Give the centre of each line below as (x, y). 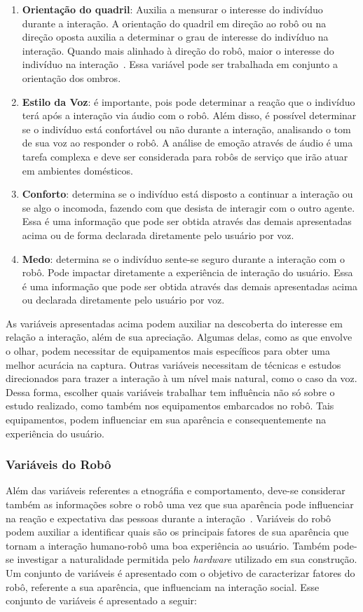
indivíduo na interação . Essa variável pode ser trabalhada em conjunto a (180, 64)
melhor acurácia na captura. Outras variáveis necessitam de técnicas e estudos (173, 364)
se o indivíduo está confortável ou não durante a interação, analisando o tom (186, 129)
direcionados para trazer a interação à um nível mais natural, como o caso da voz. (181, 378)
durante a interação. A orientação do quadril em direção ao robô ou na (174, 23)
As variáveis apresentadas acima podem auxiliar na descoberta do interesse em (174, 323)
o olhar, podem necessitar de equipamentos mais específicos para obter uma (168, 351)
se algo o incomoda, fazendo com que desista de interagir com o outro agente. (189, 207)
